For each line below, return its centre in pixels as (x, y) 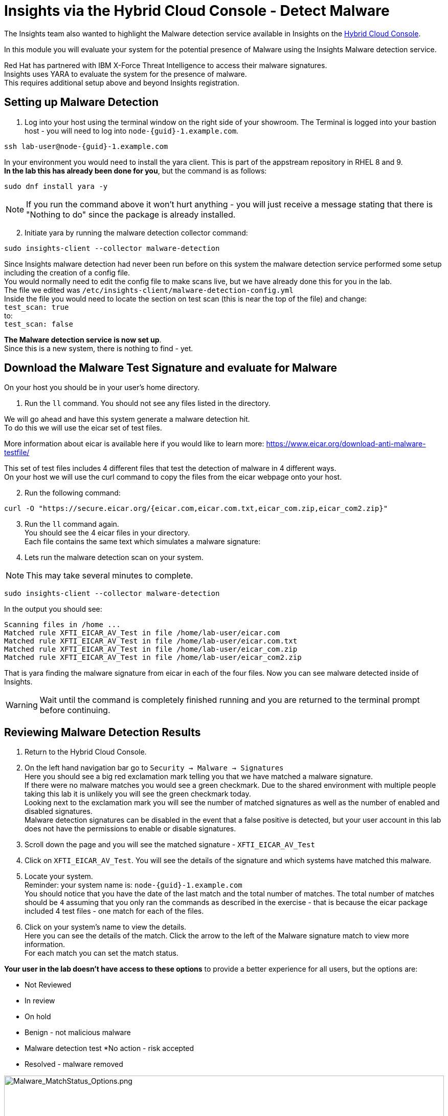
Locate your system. (59, 876)
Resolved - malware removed (74, 1064)
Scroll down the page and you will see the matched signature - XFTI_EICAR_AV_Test (170, 845)
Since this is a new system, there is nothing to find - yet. (99, 348)
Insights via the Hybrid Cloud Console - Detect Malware (197, 11)
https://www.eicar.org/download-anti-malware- (346, 444)
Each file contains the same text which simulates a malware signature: (143, 542)
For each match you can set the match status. (102, 953)
